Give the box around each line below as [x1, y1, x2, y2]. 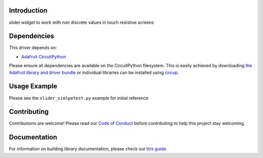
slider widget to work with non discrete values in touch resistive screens [9, 19, 154, 25]
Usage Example [9, 82, 57, 90]
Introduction [9, 6, 48, 15]
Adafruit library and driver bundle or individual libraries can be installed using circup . [9, 70, 179, 75]
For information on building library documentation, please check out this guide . [9, 146, 168, 152]
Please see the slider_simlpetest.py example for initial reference [9, 95, 149, 101]
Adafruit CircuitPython [21, 53, 66, 59]
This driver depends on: [9, 45, 57, 51]
